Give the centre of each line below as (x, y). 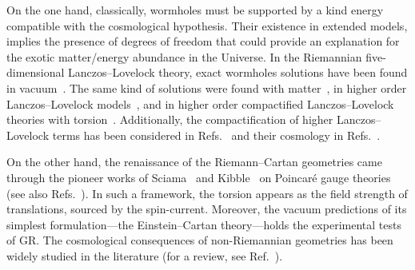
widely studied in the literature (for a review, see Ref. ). (145, 255)
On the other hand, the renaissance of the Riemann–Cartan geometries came (194, 162)
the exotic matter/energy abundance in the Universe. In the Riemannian (184, 56)
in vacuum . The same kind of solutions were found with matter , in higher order (207, 87)
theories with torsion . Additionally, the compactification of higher (170, 119)
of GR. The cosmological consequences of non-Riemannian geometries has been (200, 240)
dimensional (36, 72)
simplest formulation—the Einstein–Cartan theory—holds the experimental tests (204, 224)
